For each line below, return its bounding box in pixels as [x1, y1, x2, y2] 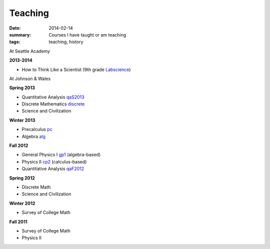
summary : [9, 31, 31, 37]
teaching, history [48, 39, 83, 45]
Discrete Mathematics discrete [21, 101, 85, 107]
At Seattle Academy [9, 48, 50, 54]
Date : [9, 25, 21, 31]
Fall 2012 [9, 142, 28, 148]
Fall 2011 [9, 218, 27, 224]
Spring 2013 [9, 85, 35, 91]
